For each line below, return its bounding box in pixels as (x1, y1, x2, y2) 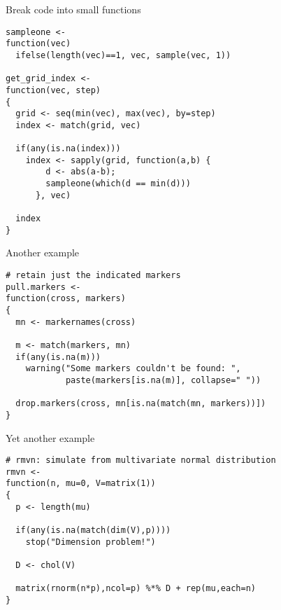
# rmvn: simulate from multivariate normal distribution (6, 455, 276, 466)
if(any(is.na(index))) (15, 144, 121, 154)
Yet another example (6, 430, 95, 445)
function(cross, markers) (6, 293, 126, 304)
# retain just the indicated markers (6, 270, 181, 280)
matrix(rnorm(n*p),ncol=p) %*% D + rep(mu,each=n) (15, 583, 256, 594)
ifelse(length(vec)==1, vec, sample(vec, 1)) (15, 50, 231, 60)
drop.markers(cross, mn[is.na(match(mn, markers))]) (15, 398, 266, 409)
